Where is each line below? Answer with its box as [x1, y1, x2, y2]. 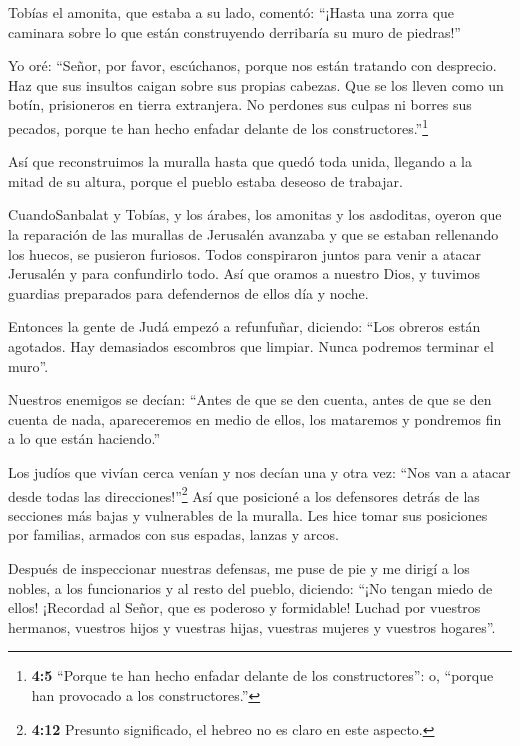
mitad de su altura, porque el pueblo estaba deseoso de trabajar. [8, 170, 403, 191]
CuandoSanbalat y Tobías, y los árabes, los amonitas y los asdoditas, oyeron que [8, 204, 502, 225]
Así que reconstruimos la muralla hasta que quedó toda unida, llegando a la [8, 151, 473, 172]
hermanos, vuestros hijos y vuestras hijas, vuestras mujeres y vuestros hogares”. [8, 616, 496, 637]
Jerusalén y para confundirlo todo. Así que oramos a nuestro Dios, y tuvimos [8, 263, 481, 284]
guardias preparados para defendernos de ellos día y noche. [8, 282, 369, 303]
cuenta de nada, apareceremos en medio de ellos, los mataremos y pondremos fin [8, 408, 502, 429]
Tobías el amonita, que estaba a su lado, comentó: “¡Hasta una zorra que [8, 2, 455, 22]
